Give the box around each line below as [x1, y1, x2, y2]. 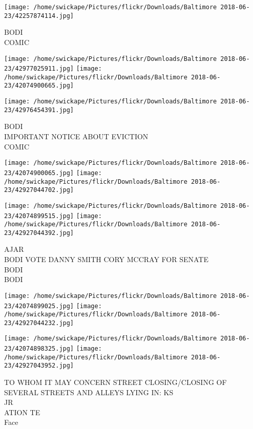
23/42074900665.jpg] [4, 82, 74, 90]
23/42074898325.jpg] [4, 345, 74, 353]
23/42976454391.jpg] [4, 106, 74, 114]
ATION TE [4, 406, 40, 417]
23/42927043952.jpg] [4, 362, 74, 370]
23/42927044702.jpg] [4, 186, 74, 194]
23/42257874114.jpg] [4, 12, 74, 19]
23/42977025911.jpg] [4, 65, 74, 73]
